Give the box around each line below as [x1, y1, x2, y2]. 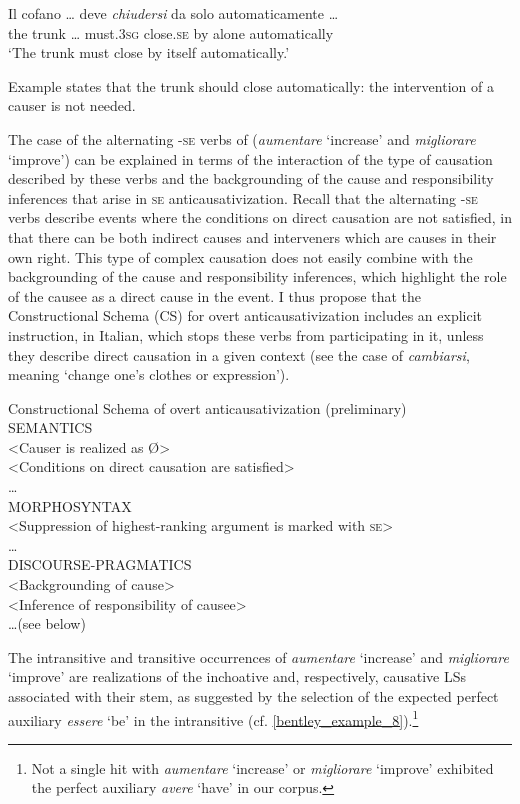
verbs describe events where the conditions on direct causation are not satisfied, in [8, 207, 512, 228]
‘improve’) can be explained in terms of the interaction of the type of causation [8, 148, 493, 169]
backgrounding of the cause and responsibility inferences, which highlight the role [8, 266, 507, 287]
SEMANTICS [8, 417, 93, 438]
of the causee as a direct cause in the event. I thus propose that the [8, 285, 422, 306]
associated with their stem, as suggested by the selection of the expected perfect [8, 686, 499, 706]
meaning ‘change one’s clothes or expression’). [8, 364, 290, 385]
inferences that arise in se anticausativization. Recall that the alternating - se [8, 187, 478, 208]
